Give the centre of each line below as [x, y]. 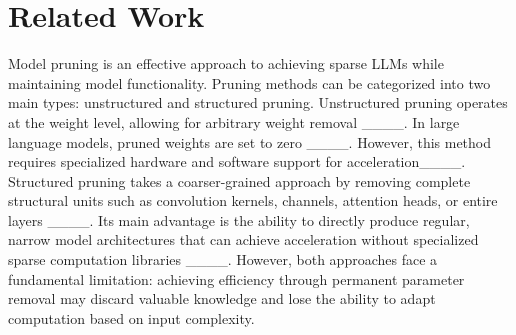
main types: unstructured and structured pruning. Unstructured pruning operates [258, 102]
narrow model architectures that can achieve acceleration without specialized [243, 239]
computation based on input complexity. [131, 317]
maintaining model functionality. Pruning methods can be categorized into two [249, 82]
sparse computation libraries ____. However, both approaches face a [223, 259]
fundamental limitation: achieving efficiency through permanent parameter [236, 278]
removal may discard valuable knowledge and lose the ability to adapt [222, 298]
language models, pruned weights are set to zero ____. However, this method [250, 141]
